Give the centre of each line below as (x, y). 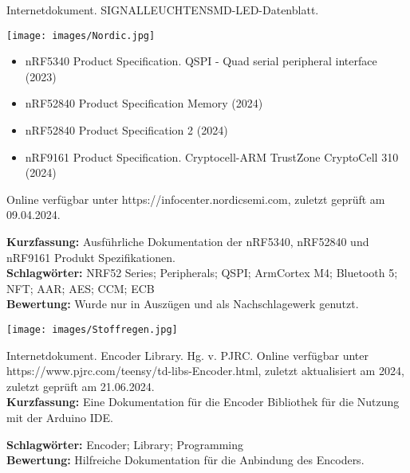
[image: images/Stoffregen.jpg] (92, 329)
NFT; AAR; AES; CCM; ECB (81, 288)
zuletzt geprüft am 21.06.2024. (81, 386)
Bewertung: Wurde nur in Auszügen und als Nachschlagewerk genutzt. (183, 304)
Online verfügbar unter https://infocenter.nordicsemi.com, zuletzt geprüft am (196, 199)
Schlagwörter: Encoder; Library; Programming (125, 444)
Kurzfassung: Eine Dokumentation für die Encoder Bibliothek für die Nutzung (203, 402)
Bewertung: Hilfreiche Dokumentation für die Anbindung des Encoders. (185, 460)
